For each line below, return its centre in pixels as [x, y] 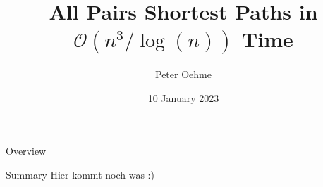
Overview [26, 151]
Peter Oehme [183, 74]
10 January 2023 [183, 97]
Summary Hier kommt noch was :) [80, 174]
